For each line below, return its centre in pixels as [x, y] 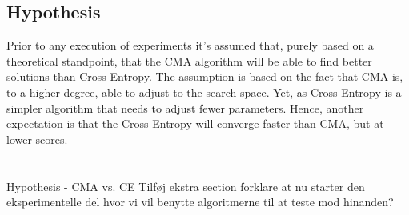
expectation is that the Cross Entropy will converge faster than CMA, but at [195, 123]
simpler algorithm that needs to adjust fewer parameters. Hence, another [185, 107]
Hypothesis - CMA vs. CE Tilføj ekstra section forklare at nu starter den [186, 186]
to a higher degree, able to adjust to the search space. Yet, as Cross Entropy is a [204, 92]
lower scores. [37, 139]
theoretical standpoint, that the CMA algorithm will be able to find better [189, 60]
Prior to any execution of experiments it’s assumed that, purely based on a [190, 45]
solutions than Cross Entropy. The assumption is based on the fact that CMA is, [205, 76]
